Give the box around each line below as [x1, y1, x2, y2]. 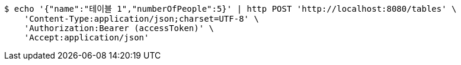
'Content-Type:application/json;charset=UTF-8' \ [24, 14, 259, 23]
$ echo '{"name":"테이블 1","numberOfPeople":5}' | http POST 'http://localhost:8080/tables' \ [4, 4, 457, 13]
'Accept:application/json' [24, 33, 149, 42]
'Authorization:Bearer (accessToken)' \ [24, 23, 215, 33]
